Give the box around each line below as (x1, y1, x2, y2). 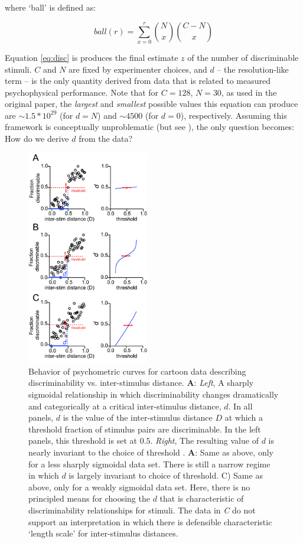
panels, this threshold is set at (28, 434, 137, 447)
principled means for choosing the (28, 492, 150, 505)
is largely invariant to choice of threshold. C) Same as (69, 469, 263, 482)
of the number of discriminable (187, 51, 299, 63)
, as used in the (221, 86, 277, 98)
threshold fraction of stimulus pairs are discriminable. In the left (28, 422, 261, 435)
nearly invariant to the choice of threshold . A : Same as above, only (28, 446, 273, 458)
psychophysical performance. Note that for (5, 86, 159, 98)
